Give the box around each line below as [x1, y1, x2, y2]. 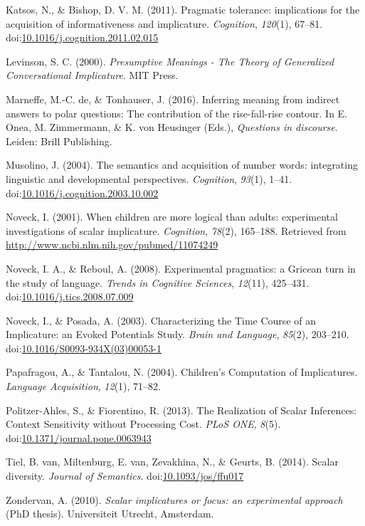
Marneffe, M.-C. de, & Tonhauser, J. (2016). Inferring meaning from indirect [6, 91, 340, 106]
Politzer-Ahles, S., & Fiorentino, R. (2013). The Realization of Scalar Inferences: [6, 402, 357, 417]
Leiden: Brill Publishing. [6, 133, 112, 148]
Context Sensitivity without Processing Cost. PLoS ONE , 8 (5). [6, 416, 281, 431]
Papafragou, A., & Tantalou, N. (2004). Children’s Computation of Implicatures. [6, 364, 358, 379]
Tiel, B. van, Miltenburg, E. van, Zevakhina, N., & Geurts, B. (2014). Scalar [6, 454, 339, 469]
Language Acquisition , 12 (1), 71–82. [6, 379, 161, 394]
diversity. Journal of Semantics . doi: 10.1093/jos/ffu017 [6, 468, 244, 483]
